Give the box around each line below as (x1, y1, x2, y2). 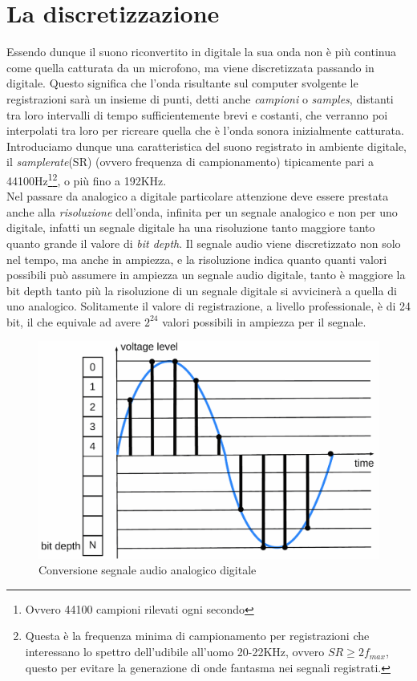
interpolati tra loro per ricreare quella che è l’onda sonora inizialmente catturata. (6, 122, 404, 139)
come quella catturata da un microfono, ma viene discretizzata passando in (6, 59, 374, 75)
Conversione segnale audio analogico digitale (38, 561, 257, 578)
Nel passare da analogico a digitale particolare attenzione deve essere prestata (6, 188, 389, 205)
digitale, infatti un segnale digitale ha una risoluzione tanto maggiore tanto (6, 219, 375, 236)
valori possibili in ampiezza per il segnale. (162, 313, 366, 330)
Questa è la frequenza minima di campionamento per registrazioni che (25, 627, 370, 644)
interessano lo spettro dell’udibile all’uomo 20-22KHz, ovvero (25, 643, 325, 660)
